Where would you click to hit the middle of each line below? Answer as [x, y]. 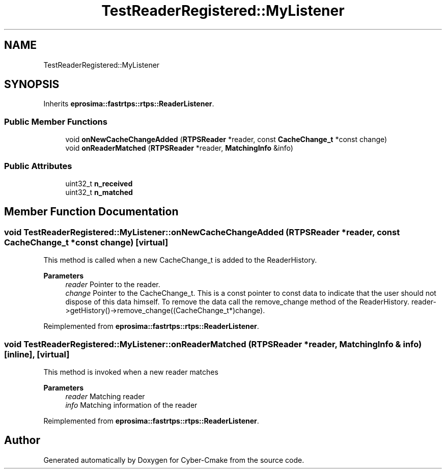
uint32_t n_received [99, 183]
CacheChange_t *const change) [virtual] [86, 242]
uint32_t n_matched [99, 192]
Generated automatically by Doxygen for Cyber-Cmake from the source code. [174, 460]
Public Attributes [38, 166]
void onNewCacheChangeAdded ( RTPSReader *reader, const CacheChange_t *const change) [226, 140]
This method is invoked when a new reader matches [131, 372]
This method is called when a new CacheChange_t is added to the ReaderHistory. [180, 260]
